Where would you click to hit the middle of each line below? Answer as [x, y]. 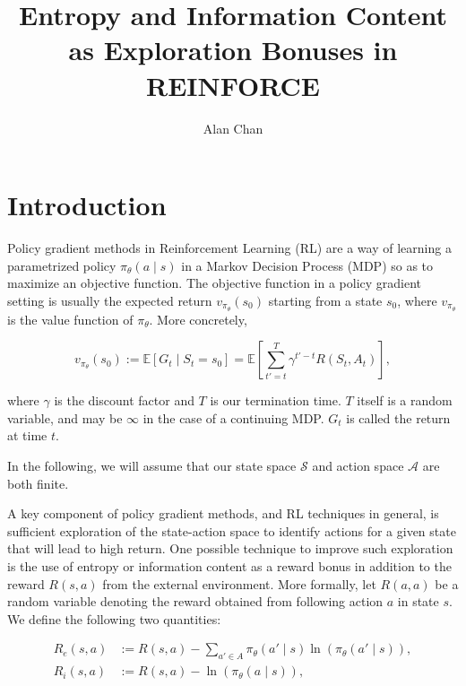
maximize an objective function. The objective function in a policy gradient [215, 283]
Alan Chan [233, 128]
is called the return [398, 417]
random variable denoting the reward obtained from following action [195, 601]
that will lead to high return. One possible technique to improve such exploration [230, 548]
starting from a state [325, 300]
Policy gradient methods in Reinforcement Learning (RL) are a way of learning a [229, 248]
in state [418, 601]
